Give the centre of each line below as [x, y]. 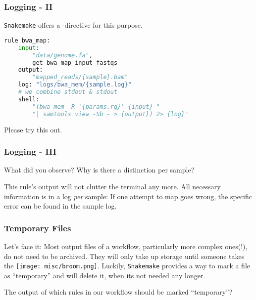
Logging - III [30, 151]
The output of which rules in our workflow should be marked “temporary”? [118, 292]
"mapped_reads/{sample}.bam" [80, 77]
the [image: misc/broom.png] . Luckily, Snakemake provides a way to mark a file [127, 266]
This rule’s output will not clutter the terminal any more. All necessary [112, 186]
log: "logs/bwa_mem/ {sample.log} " [75, 85]
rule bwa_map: [27, 40]
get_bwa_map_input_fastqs [75, 63]
